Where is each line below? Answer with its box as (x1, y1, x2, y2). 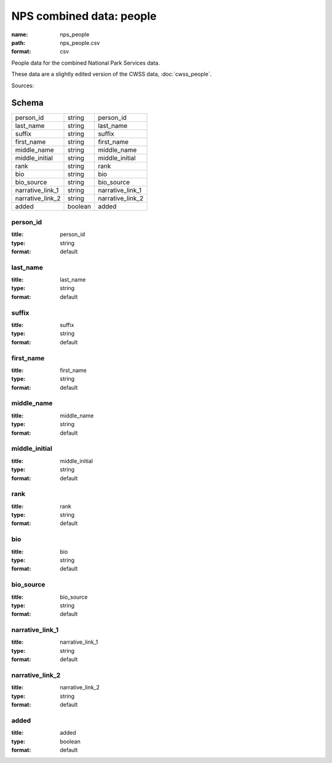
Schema (11, 98, 44, 108)
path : (11, 39, 26, 46)
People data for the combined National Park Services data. (11, 59, 160, 66)
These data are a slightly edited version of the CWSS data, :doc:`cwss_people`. (11, 71, 212, 78)
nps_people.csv (60, 39, 100, 46)
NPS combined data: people (11, 9, 157, 23)
